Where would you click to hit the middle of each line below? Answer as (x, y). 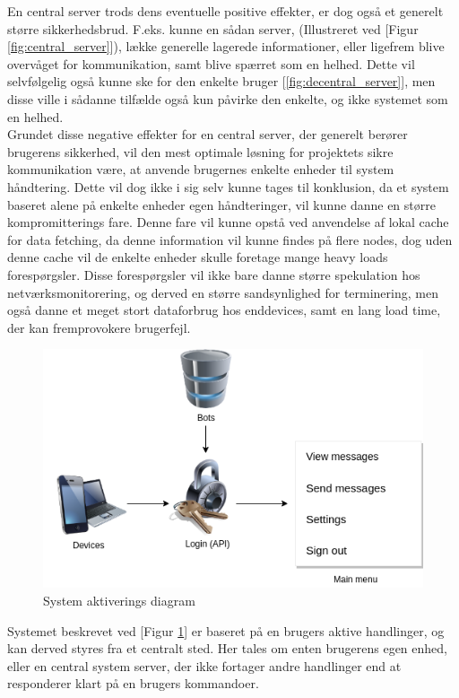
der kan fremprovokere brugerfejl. (99, 327)
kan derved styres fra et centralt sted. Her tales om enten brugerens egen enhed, (227, 648)
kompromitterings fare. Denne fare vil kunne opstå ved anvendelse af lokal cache (228, 222)
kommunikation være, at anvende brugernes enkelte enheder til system (201, 169)
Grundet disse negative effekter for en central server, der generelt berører (208, 134)
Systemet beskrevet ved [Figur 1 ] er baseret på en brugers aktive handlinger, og (226, 630)
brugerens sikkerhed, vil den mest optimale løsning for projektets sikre (200, 151)
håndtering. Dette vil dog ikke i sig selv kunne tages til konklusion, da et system (228, 186)
